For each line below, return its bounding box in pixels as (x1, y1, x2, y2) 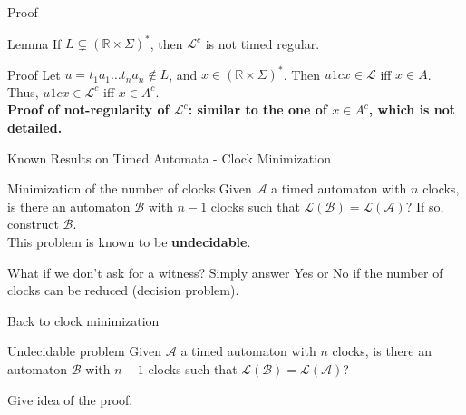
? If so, (405, 196, 444, 215)
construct (7, 214, 59, 233)
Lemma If (7, 34, 62, 53)
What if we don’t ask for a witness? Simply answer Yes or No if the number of (7, 262, 443, 282)
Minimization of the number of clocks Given (7, 179, 252, 198)
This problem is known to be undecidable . (7, 232, 251, 251)
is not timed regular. (205, 34, 320, 53)
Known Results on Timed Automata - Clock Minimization (7, 148, 331, 167)
